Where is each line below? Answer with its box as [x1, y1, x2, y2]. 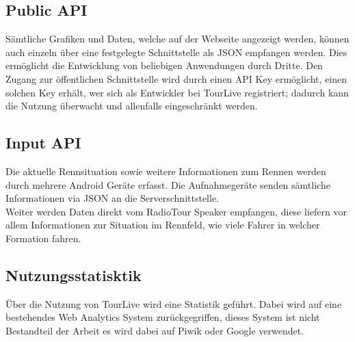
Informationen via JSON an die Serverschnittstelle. [5, 191, 219, 205]
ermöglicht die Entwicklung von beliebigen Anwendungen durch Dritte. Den [5, 58, 323, 73]
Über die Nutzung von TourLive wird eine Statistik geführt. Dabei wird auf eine [5, 296, 342, 311]
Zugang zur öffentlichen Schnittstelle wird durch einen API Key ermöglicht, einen [5, 71, 347, 85]
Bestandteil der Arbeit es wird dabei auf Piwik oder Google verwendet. [5, 323, 304, 337]
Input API [5, 132, 81, 153]
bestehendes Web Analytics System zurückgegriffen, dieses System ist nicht [5, 310, 320, 324]
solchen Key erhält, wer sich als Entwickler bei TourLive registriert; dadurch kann [5, 85, 349, 99]
